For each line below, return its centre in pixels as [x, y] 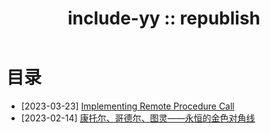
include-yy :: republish [164, 18]
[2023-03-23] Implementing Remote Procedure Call [127, 106]
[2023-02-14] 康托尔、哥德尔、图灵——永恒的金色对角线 [138, 118]
